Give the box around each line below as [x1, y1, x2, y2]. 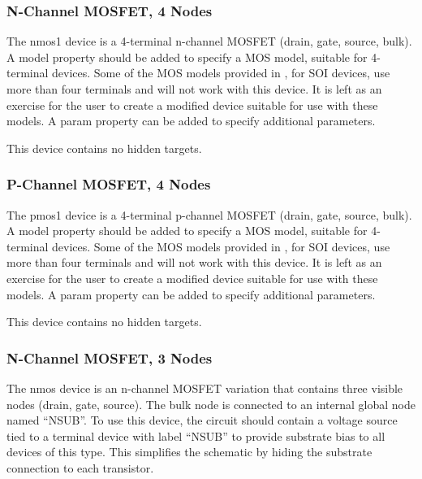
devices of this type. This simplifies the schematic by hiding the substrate [6, 443, 372, 460]
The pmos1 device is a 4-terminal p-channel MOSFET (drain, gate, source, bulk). [6, 206, 412, 223]
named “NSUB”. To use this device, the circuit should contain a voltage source [6, 412, 398, 429]
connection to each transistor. [6, 459, 154, 476]
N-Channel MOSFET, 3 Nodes [6, 347, 213, 368]
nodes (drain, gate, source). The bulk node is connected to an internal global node [6, 395, 416, 412]
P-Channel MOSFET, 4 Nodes [6, 174, 211, 194]
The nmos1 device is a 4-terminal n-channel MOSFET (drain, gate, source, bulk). [6, 33, 412, 50]
